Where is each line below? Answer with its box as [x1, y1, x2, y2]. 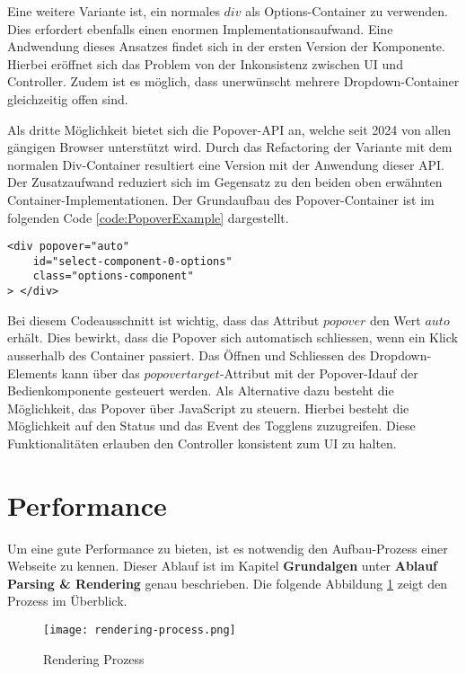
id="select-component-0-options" [32, 254, 233, 268]
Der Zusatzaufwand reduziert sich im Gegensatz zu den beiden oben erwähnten [7, 173, 443, 191]
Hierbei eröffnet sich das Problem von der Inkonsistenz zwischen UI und [7, 54, 403, 73]
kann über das [61, 363, 140, 382]
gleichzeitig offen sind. [7, 89, 128, 108]
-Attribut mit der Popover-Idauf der [219, 363, 418, 382]
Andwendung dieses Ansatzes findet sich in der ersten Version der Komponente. [7, 37, 445, 56]
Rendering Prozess [43, 649, 145, 668]
